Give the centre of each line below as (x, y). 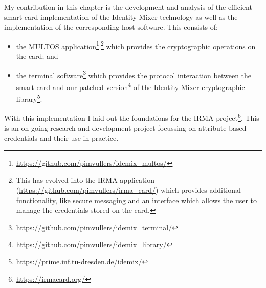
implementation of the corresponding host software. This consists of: (111, 27)
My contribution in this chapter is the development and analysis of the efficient (128, 7)
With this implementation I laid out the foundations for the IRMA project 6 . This (132, 117)
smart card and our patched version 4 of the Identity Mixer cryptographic (130, 86)
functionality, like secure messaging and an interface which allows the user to (137, 200)
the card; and (37, 56)
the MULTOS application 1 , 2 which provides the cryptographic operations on (136, 45)
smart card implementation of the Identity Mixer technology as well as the (121, 17)
